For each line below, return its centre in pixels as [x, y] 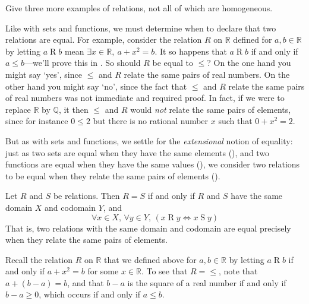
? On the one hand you [249, 63]
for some [103, 271]
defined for [253, 39]
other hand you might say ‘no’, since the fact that [96, 86]
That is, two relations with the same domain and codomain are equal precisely [148, 228]
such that [235, 121]
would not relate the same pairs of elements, [211, 109]
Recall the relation [39, 259]
